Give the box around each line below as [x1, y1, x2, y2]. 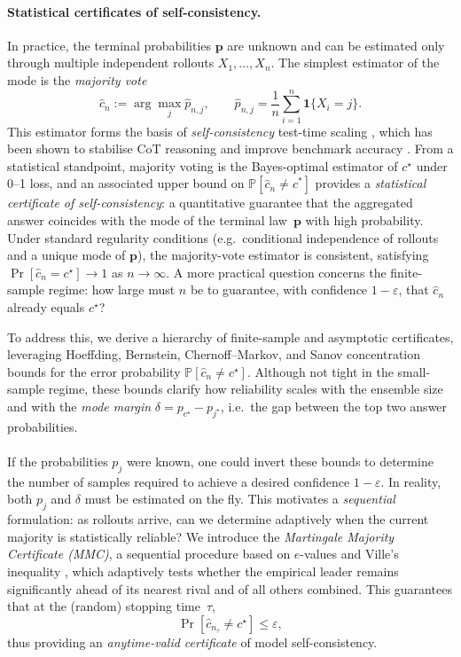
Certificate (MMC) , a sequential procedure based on [7, 544, 291, 563]
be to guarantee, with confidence [190, 280, 368, 299]
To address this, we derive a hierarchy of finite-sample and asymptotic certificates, [7, 327, 454, 346]
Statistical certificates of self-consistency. [7, 2, 262, 20]
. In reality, [380, 472, 441, 490]
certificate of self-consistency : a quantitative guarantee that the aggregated [7, 193, 413, 212]
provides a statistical [315, 174, 426, 192]
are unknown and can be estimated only [227, 35, 445, 54]
